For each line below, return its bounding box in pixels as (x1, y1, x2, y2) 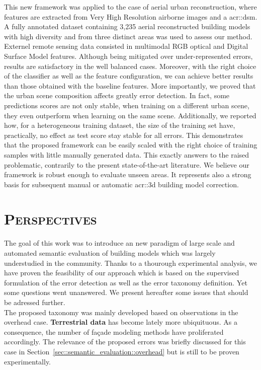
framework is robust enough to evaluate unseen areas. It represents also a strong (4, 169, 251, 180)
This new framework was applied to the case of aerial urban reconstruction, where (4, 2, 257, 12)
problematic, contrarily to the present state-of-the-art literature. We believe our (4, 159, 249, 170)
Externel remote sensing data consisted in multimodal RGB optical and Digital (4, 41, 248, 51)
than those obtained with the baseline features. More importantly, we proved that (4, 80, 256, 91)
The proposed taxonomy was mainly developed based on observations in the (4, 307, 238, 317)
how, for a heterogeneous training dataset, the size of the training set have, (4, 120, 235, 130)
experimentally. (4, 356, 51, 366)
